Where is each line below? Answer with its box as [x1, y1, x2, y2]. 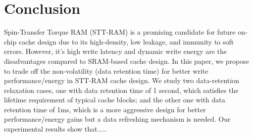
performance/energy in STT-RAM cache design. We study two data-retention [4, 75, 239, 86]
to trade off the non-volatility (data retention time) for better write [4, 65, 208, 76]
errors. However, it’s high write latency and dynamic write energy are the [4, 46, 227, 56]
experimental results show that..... [4, 124, 107, 134]
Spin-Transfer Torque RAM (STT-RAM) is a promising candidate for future [4, 27, 236, 37]
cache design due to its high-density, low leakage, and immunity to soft [18, 36, 234, 46]
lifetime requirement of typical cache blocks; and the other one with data [4, 94, 225, 105]
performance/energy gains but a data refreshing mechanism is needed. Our [4, 114, 231, 124]
